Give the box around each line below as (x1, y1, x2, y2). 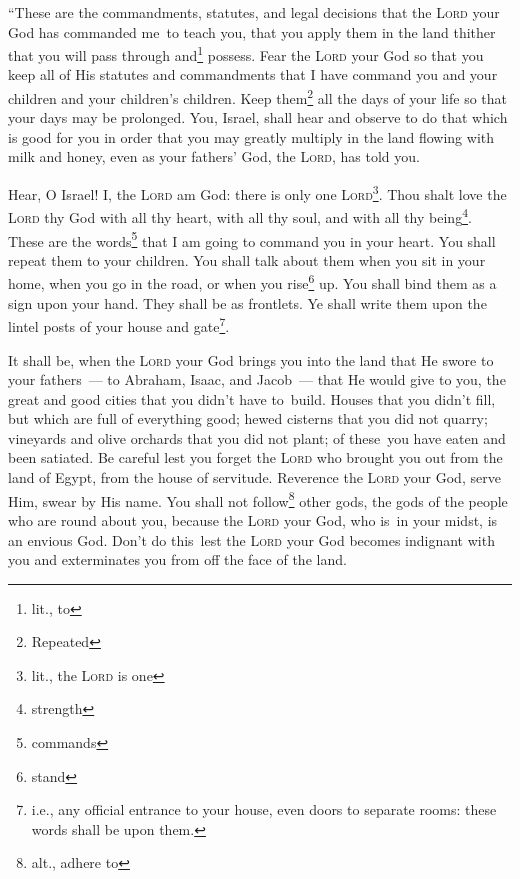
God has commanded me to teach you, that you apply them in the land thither (8, 21, 496, 42)
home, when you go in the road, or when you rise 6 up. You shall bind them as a (8, 270, 497, 294)
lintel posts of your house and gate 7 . (8, 313, 230, 336)
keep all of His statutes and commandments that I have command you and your (8, 64, 498, 85)
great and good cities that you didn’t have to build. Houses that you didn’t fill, (8, 388, 496, 409)
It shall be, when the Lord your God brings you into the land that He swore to (8, 349, 494, 370)
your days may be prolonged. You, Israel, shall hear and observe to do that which (8, 107, 508, 128)
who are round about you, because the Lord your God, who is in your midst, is (8, 509, 498, 530)
